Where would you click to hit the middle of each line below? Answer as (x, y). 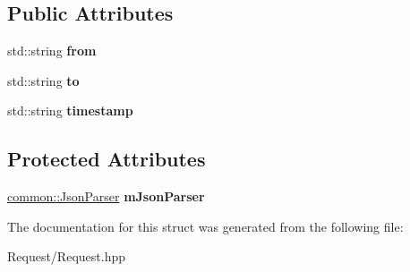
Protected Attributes (107, 159)
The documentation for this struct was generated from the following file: (205, 226)
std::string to (43, 80)
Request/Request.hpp (66, 256)
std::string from (52, 51)
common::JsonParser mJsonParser (106, 196)
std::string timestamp (70, 110)
